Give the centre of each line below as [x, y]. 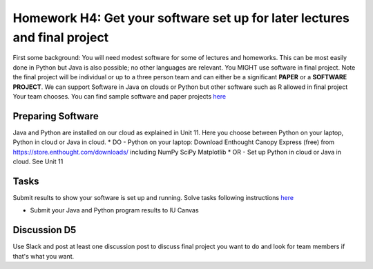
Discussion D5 [45, 230]
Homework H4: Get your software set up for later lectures [181, 18]
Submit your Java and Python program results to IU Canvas [115, 210]
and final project [61, 37]
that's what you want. [44, 256]
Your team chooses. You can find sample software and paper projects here [119, 96]
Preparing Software [56, 116]
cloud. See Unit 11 [38, 161]
